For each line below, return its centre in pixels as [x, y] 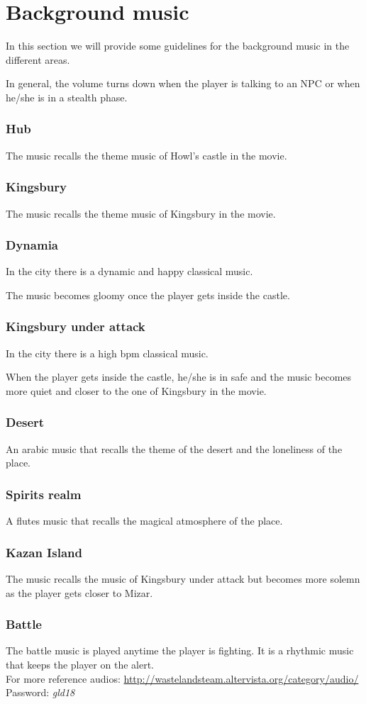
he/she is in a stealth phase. [67, 97]
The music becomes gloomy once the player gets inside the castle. [148, 295]
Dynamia [32, 245]
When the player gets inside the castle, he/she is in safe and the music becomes [179, 377]
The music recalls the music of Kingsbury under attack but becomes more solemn [183, 578]
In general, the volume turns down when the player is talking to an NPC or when [183, 83]
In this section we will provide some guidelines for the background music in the [178, 46]
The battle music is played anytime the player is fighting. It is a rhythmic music [180, 650]
